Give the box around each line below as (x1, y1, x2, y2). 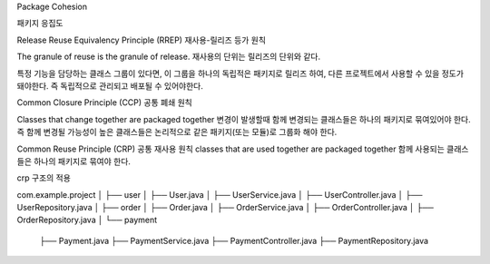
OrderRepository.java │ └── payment (16, 214, 158, 226)
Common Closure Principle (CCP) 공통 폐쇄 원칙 (16, 97, 192, 108)
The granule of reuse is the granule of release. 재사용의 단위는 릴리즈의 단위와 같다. (16, 51, 321, 63)
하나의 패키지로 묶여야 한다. (33, 155, 132, 167)
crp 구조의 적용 (16, 172, 72, 183)
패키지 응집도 (16, 18, 64, 29)
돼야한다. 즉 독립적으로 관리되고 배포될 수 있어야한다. (16, 80, 203, 91)
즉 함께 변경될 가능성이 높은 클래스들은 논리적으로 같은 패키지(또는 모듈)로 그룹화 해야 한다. (16, 127, 338, 138)
